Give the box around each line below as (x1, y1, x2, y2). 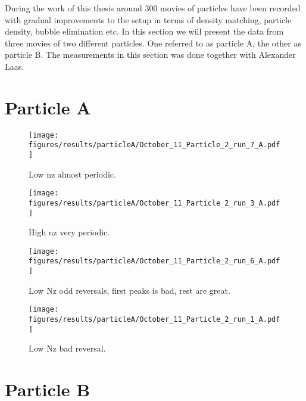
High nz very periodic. (29, 226, 110, 238)
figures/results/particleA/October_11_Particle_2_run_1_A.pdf (29, 315, 280, 324)
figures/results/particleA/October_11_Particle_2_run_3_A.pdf (29, 198, 280, 207)
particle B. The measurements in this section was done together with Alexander (5, 48, 296, 61)
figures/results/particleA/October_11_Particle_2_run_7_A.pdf (29, 141, 280, 150)
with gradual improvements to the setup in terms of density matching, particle (5, 13, 292, 26)
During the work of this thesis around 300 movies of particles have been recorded (5, 2, 301, 14)
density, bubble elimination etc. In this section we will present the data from (5, 25, 284, 38)
